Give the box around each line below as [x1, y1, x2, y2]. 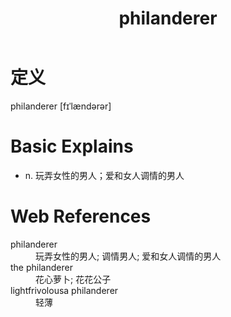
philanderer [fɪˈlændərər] [10, 100, 112, 112]
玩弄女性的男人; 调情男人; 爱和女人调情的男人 [35, 250, 222, 262]
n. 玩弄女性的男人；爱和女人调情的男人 [24, 169, 185, 181]
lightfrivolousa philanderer [10, 284, 119, 296]
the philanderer [10, 261, 73, 273]
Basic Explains [10, 135, 134, 158]
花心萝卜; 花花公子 [35, 273, 112, 285]
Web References [10, 205, 152, 228]
